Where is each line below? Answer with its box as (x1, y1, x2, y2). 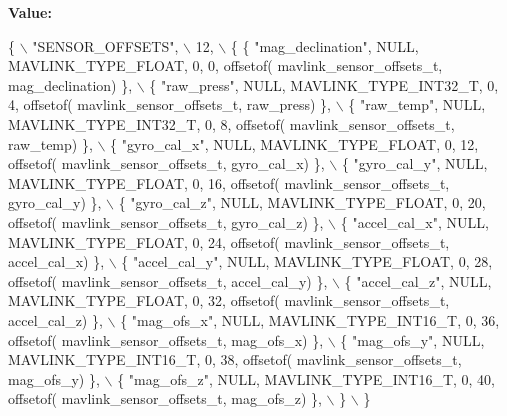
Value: (8, 2, 52, 22)
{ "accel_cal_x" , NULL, (340, 211, 489, 232)
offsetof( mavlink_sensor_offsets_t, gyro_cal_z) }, (8, 211, 324, 232)
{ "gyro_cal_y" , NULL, (341, 153, 488, 174)
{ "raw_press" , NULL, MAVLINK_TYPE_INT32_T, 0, (149, 74, 499, 95)
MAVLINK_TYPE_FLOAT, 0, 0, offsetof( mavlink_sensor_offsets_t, (8, 55, 443, 76)
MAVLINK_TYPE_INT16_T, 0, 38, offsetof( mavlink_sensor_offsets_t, (8, 349, 462, 370)
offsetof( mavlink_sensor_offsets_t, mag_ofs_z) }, (8, 388, 322, 409)
